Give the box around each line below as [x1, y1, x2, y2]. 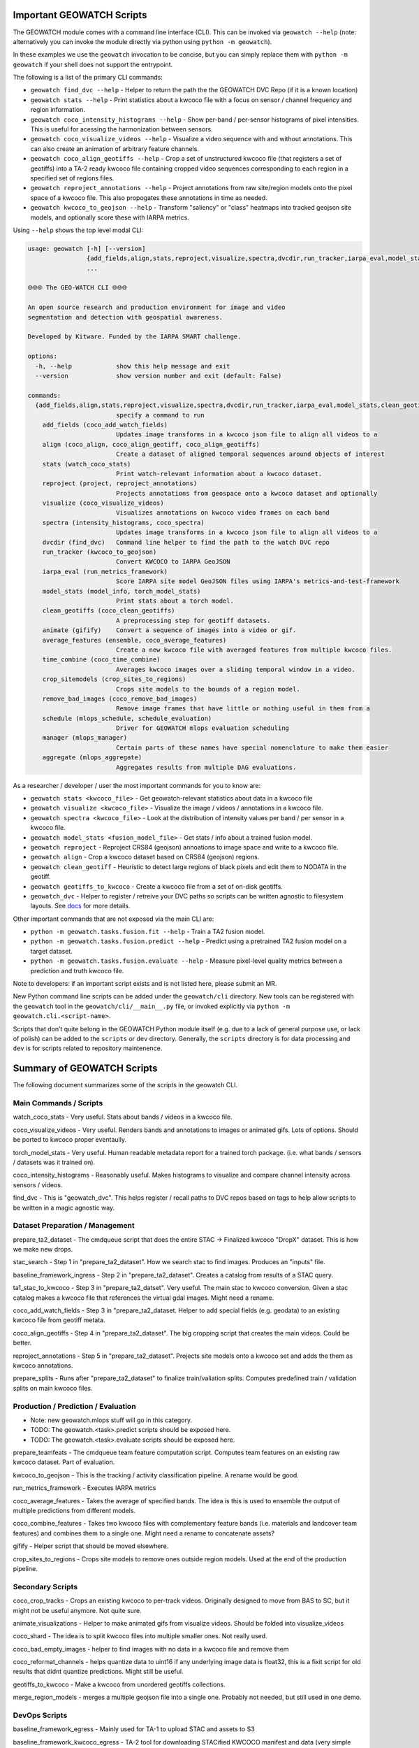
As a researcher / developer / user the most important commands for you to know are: [13, 781, 261, 789]
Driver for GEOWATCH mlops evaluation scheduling [115, 724, 290, 732]
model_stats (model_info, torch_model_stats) [42, 587, 201, 595]
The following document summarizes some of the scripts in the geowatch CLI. [13, 1081, 237, 1089]
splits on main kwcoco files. [13, 1384, 93, 1392]
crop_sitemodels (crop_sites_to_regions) [42, 675, 186, 683]
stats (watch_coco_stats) [42, 460, 131, 468]
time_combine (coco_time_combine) [42, 656, 161, 664]
